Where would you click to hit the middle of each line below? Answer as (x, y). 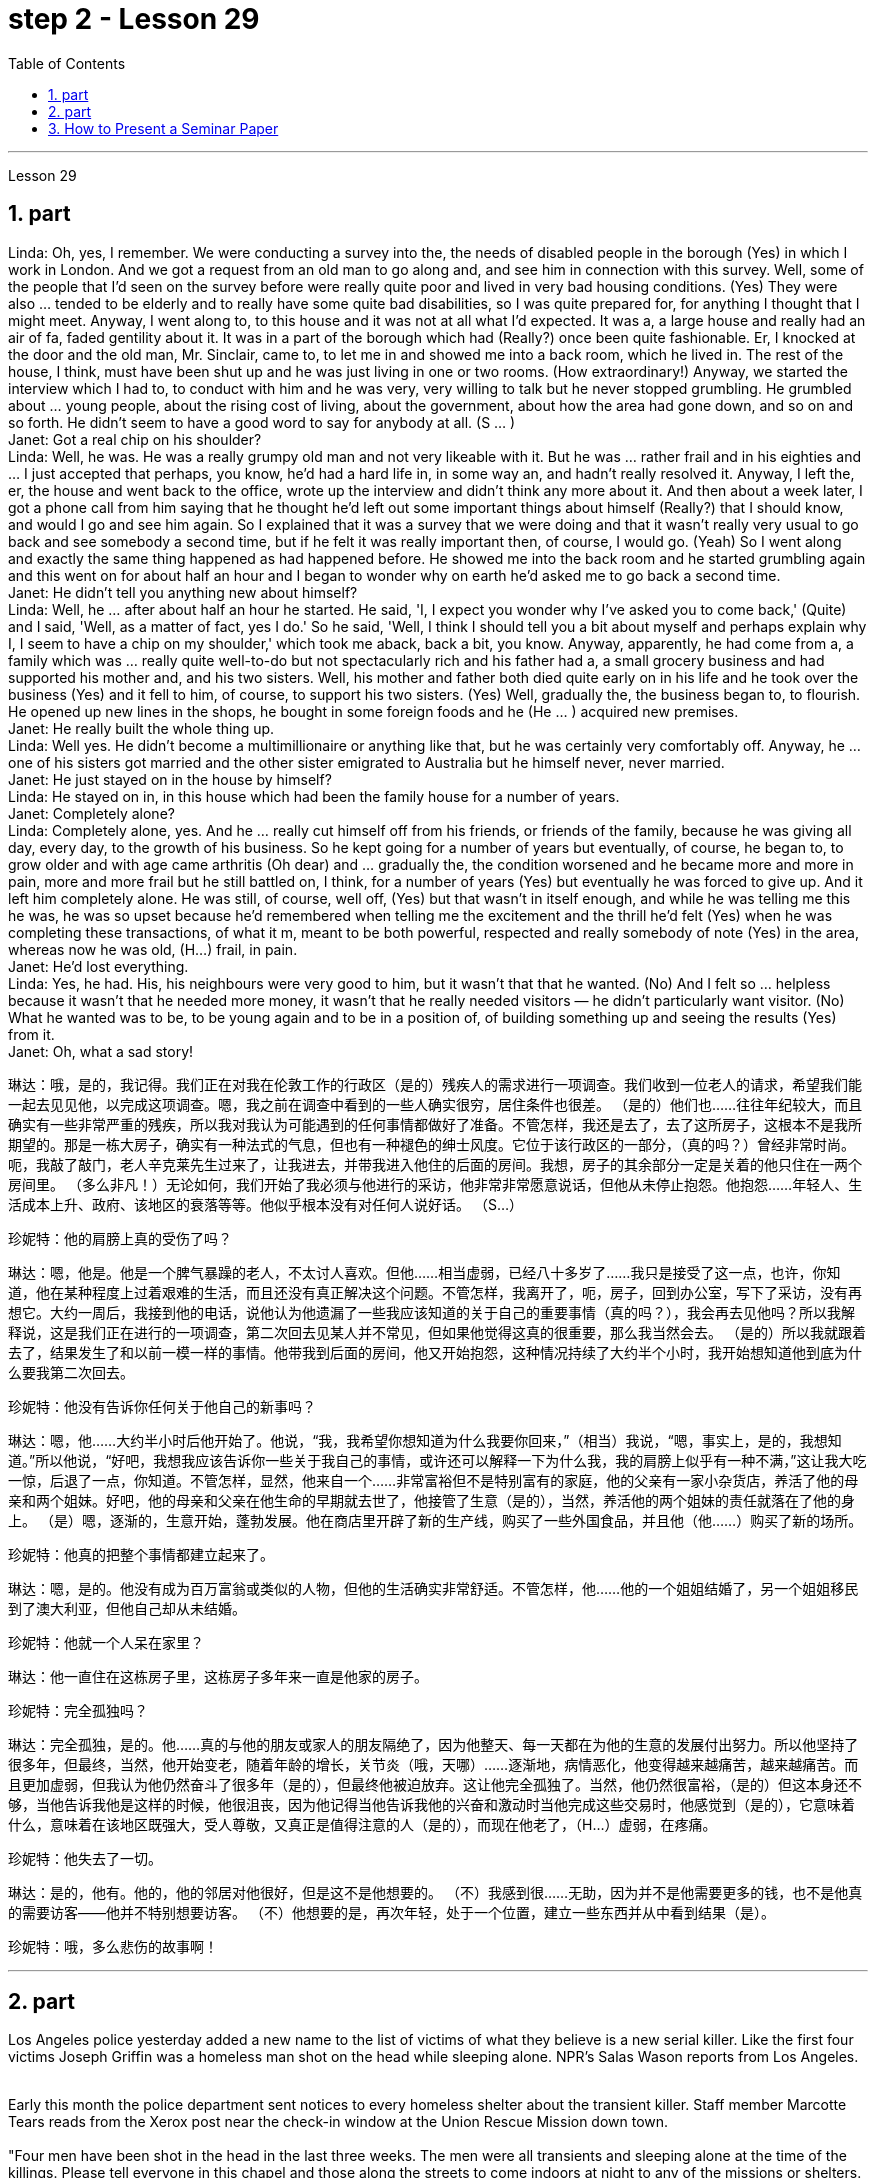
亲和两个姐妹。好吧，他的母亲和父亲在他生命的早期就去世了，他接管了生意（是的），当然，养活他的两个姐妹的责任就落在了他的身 (431, 1500)
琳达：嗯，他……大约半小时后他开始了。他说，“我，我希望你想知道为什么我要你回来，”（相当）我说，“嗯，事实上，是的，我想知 (425, 1440)
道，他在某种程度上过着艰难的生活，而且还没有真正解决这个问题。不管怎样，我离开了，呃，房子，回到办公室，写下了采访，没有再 (435, 1292)
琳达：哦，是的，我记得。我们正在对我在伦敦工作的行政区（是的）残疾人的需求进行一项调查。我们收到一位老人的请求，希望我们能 (435, 1084)
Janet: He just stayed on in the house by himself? (170, 779)
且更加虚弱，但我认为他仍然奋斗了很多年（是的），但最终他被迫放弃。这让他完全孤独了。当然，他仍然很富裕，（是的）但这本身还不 (435, 1784)
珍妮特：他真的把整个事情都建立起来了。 (141, 1554)
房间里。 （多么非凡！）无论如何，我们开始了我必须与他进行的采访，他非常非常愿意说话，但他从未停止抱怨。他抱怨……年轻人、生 (435, 1184)
